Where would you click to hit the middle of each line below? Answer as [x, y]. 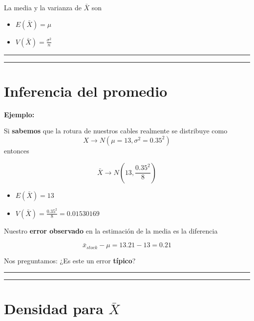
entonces [17, 150]
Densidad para [54, 309]
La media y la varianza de [43, 7]
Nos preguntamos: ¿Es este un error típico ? [70, 260]
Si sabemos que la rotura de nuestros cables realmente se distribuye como [116, 131]
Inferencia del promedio [86, 91]
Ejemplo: [19, 114]
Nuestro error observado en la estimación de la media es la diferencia [111, 230]
